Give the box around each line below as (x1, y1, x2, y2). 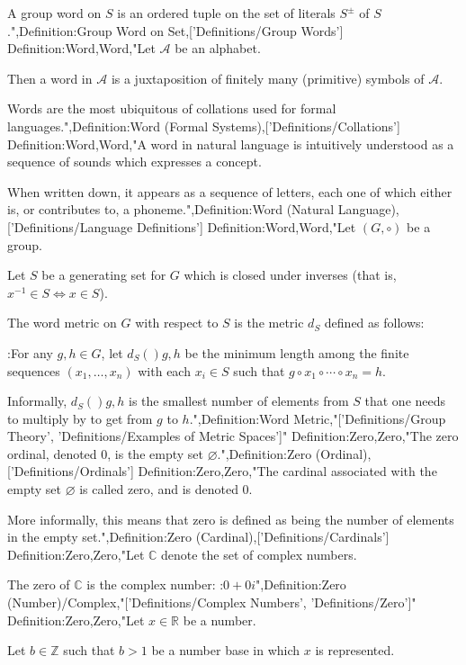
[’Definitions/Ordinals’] (7, 462, 134, 481)
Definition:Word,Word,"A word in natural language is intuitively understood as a (7, 134, 454, 153)
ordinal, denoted (7, 444, 97, 463)
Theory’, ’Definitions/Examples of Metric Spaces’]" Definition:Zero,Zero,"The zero (7, 427, 459, 445)
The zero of (7, 575, 70, 594)
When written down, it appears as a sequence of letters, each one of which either (7, 182, 453, 201)
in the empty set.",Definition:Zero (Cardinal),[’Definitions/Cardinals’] (7, 527, 390, 546)
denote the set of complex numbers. (161, 544, 357, 563)
